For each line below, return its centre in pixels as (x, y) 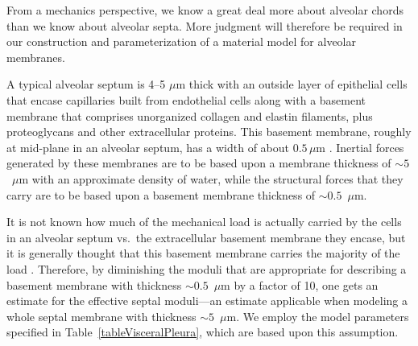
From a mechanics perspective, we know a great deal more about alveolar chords (205, 10)
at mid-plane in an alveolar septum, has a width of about (148, 147)
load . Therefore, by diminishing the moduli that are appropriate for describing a (207, 268)
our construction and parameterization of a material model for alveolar (181, 41)
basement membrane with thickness (94, 284)
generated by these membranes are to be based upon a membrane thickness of (199, 163)
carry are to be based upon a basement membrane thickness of (161, 194)
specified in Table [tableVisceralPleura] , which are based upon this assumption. (203, 332)
